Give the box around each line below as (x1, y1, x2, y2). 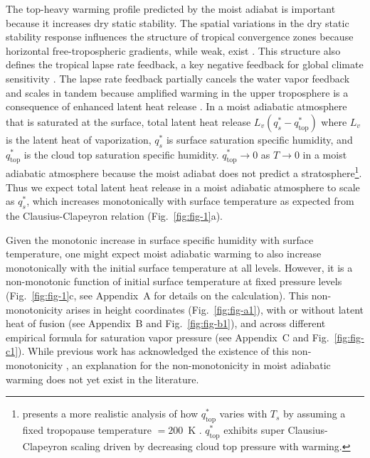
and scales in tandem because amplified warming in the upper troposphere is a (6, 85, 349, 100)
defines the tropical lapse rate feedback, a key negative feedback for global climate (6, 57, 364, 72)
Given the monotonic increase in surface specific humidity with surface (6, 232, 314, 247)
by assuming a (283, 406, 346, 421)
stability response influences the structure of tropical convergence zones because (6, 29, 354, 44)
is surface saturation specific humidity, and (166, 132, 353, 147)
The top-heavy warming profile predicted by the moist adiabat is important (6, 1, 336, 16)
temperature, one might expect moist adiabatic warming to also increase (6, 246, 322, 261)
